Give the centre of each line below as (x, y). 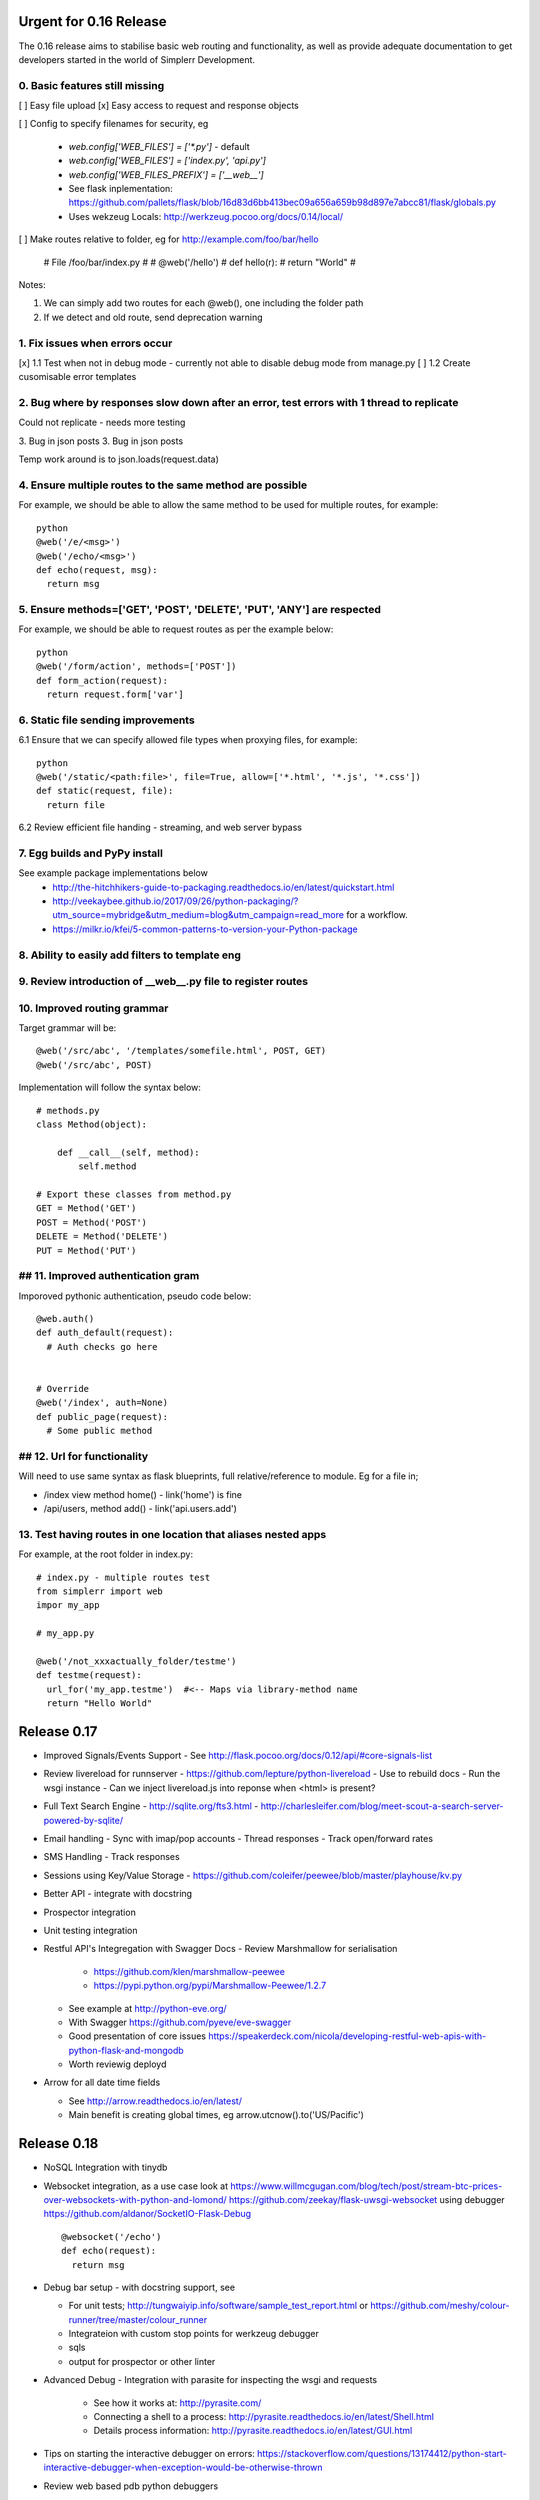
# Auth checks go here (102, 1346)
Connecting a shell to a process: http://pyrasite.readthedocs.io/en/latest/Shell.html (264, 2417)
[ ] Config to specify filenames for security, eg (113, 124)
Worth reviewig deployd (117, 2064)
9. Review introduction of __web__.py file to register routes (163, 982)
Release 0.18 (58, 2143)
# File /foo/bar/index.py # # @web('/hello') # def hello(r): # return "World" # (200, 262)
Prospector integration (90, 1912)
